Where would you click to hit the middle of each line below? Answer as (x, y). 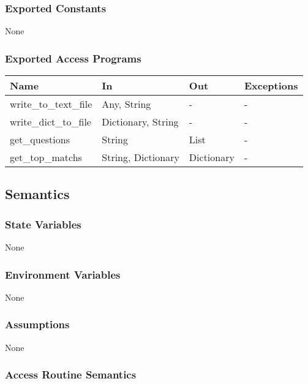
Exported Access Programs (73, 58)
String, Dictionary (141, 157)
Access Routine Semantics (71, 375)
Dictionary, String (140, 122)
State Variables (43, 224)
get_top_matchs (46, 157)
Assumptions (37, 324)
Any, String (126, 104)
